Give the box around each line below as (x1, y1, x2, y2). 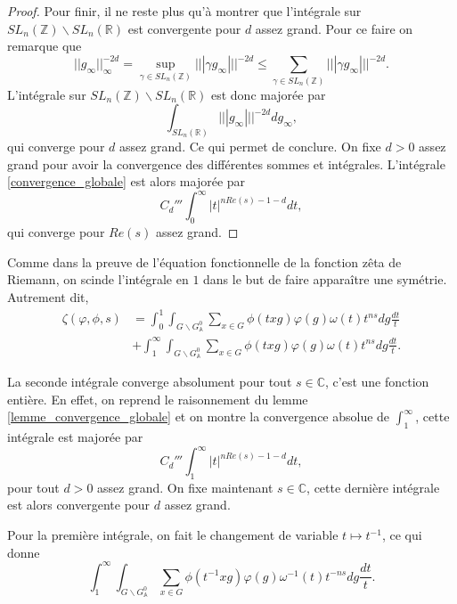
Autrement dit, (7, 287, 89, 306)
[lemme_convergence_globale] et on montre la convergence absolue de (7, 407, 390, 426)
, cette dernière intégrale (306, 477, 440, 496)
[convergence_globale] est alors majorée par (7, 172, 246, 191)
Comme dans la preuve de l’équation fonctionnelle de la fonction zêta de (7, 252, 402, 271)
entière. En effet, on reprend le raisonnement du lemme (7, 389, 308, 408)
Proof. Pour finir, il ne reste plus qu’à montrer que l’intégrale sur (7, 2, 362, 20)
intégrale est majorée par (7, 427, 143, 445)
